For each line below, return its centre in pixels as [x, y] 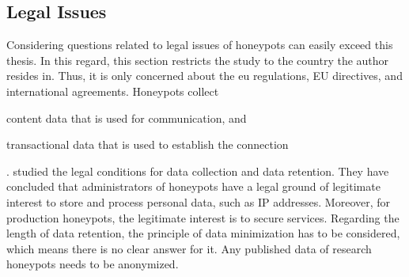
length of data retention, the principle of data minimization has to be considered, [203, 233]
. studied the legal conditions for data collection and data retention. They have [198, 171]
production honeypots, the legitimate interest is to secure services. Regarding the [203, 217]
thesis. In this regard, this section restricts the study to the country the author [198, 60]
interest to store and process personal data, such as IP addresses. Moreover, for [199, 201]
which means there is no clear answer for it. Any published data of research [189, 248]
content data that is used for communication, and [127, 118]
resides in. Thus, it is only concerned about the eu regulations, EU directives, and [204, 76]
